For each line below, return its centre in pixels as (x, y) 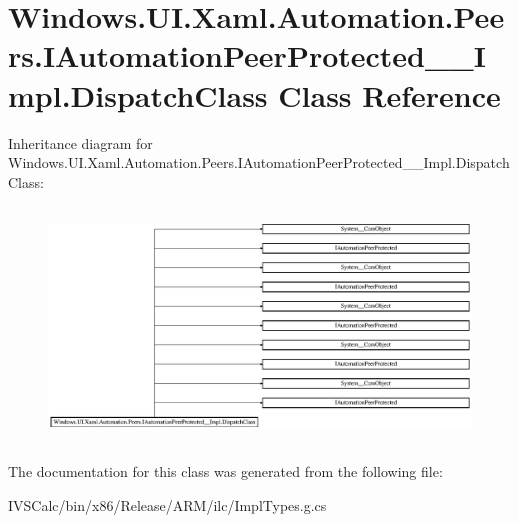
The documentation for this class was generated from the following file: (225, 471)
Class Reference (389, 94)
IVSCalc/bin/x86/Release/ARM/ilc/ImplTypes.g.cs (167, 505)
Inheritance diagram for (80, 142)
